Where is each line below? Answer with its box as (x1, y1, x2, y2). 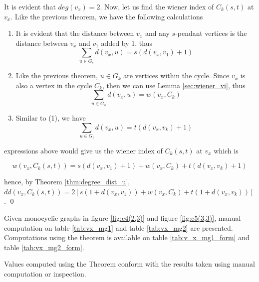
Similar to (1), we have (15, 113, 86, 123)
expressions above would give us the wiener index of (4, 145, 163, 155)
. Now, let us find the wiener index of (100, 1, 214, 11)
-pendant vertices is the (175, 28, 247, 38)
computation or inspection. (4, 268, 86, 279)
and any (145, 28, 170, 38)
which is (214, 145, 239, 155)
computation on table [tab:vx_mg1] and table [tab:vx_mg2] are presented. (4, 222, 233, 233)
